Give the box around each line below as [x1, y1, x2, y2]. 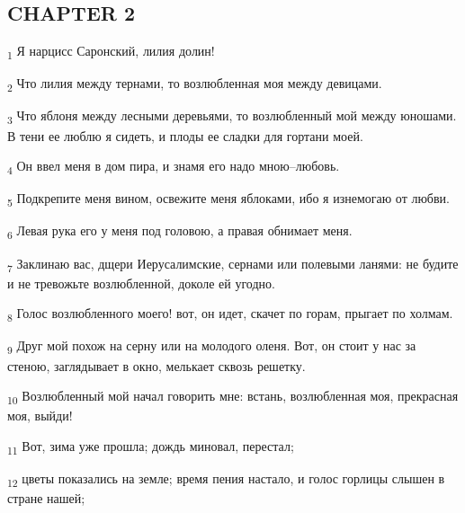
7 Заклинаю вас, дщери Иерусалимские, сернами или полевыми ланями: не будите [7, 253, 459, 275]
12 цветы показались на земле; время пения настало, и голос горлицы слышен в [7, 468, 445, 490]
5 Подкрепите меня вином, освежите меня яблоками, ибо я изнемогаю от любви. [7, 189, 450, 210]
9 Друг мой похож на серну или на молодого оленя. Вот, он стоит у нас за [7, 336, 416, 358]
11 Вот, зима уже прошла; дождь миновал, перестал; [7, 436, 294, 457]
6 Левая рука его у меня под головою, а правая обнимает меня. [7, 221, 353, 243]
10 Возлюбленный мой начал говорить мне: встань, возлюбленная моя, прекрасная [7, 386, 459, 407]
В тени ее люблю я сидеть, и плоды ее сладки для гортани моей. [7, 126, 363, 145]
